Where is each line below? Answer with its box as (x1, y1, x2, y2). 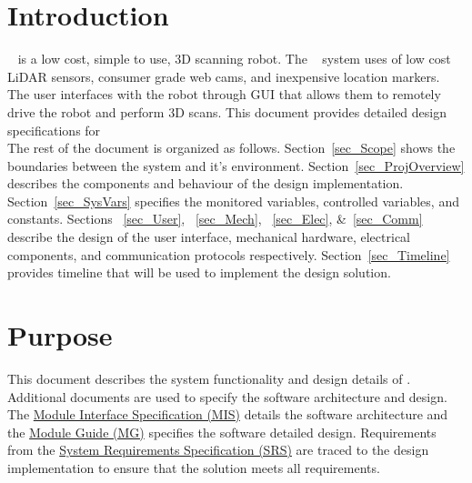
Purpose (7, 317, 113, 354)
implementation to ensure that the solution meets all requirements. (7, 458, 380, 477)
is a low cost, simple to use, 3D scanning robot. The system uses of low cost (17, 49, 451, 68)
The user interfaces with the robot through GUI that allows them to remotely (7, 85, 441, 104)
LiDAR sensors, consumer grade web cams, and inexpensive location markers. (7, 66, 440, 86)
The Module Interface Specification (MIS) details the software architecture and (7, 405, 448, 424)
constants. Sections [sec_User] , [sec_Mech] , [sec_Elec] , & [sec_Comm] (7, 209, 423, 228)
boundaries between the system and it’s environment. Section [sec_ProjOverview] (7, 156, 465, 175)
